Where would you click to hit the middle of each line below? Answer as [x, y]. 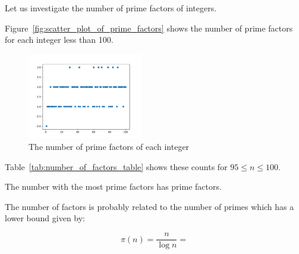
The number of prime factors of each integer [109, 147]
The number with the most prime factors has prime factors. [113, 186]
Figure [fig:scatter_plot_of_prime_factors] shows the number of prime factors [149, 28]
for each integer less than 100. [59, 40]
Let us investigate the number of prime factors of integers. [111, 8]
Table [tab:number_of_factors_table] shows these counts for [116, 166]
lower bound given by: [45, 218]
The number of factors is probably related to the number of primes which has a [149, 206]
